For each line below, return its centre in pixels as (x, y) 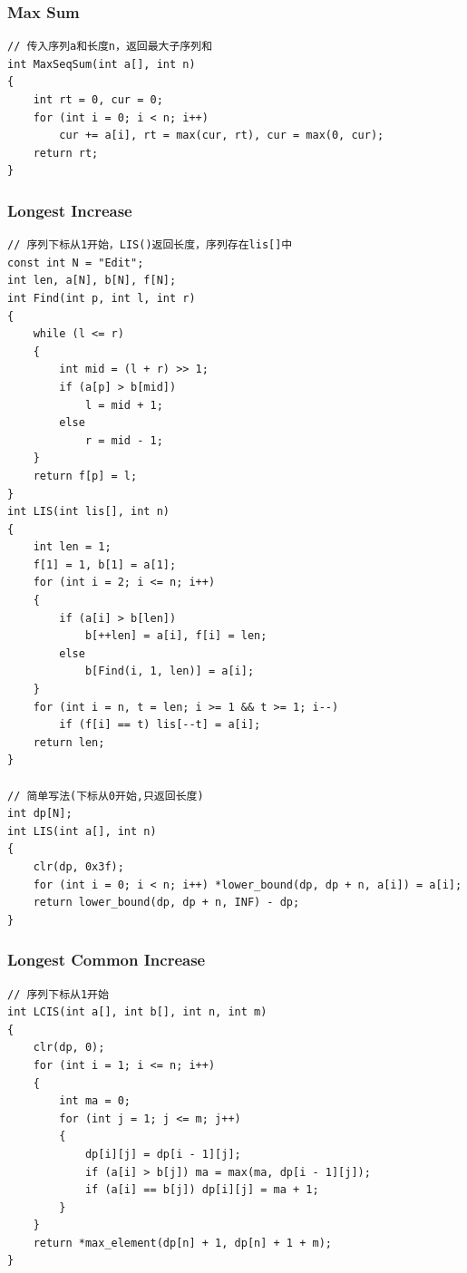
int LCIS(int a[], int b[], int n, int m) (137, 1012)
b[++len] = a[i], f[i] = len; (176, 636)
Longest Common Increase (107, 960)
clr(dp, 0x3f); (78, 866)
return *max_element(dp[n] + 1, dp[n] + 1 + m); (182, 1243)
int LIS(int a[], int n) (82, 831)
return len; (69, 742)
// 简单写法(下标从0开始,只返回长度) (106, 796)
